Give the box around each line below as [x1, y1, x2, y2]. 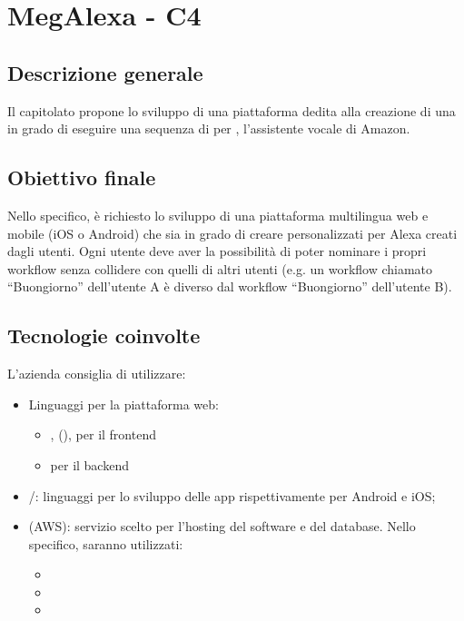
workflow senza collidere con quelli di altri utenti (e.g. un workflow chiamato [7, 259, 433, 278]
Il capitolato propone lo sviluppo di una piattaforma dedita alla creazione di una [7, 101, 456, 120]
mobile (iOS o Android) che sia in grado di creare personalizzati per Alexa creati [7, 223, 458, 242]
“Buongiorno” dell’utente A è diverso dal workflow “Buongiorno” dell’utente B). [7, 277, 452, 296]
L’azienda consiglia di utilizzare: [7, 364, 186, 383]
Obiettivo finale [7, 163, 156, 192]
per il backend [50, 455, 129, 474]
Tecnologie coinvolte [7, 321, 201, 350]
